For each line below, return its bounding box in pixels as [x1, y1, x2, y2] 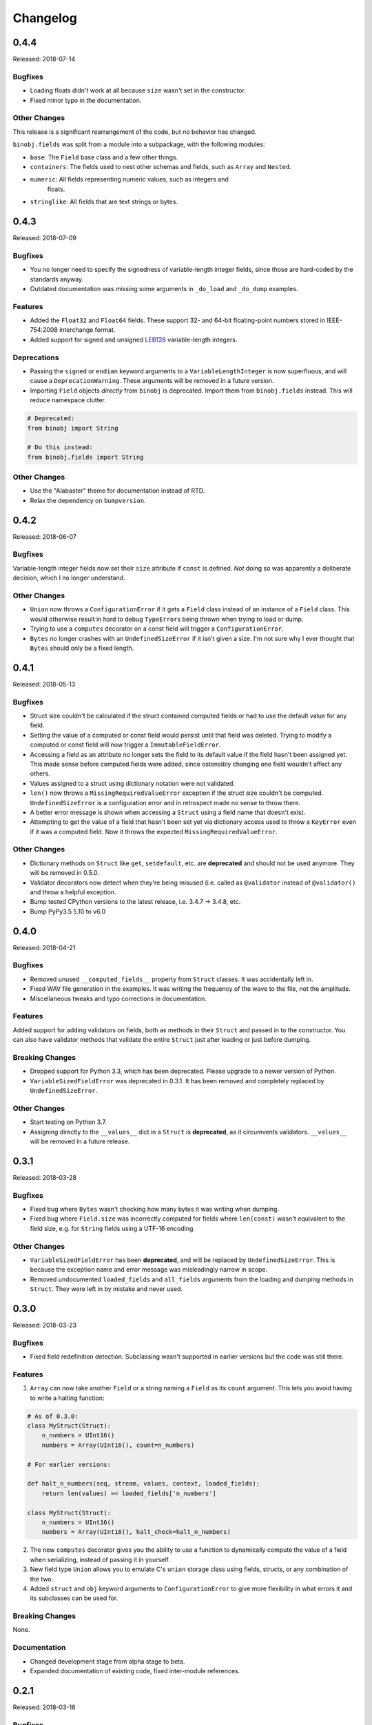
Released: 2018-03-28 [12, 1173, 77, 1181]
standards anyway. [30, 275, 84, 283]
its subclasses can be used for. [30, 1594, 118, 1602]
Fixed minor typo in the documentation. [30, 96, 142, 104]
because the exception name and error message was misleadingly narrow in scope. [30, 1265, 268, 1274]
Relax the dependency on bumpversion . [30, 496, 146, 504]
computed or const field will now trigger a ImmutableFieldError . [30, 740, 221, 749]
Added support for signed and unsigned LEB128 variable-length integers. [30, 335, 238, 344]
